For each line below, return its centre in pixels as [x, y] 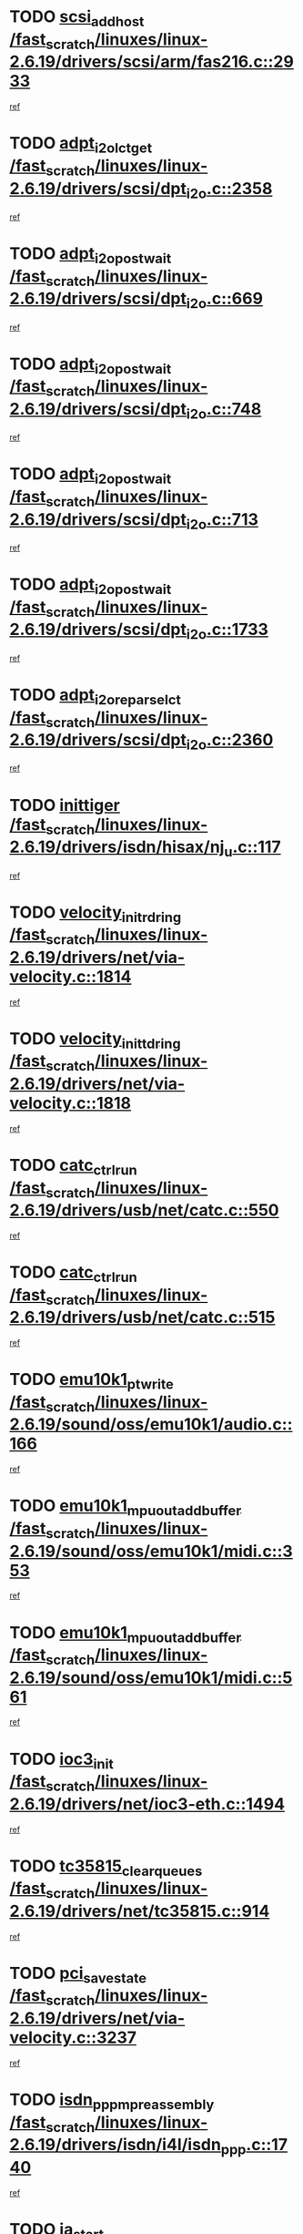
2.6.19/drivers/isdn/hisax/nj [117, 847]
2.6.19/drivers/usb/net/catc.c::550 [144, 1210]
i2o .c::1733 [227, 631]
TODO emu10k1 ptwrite [92, 1381]
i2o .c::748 [224, 410]
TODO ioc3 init [61, 1761]
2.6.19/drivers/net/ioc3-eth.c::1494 [147, 1804]
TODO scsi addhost [77, 18]
